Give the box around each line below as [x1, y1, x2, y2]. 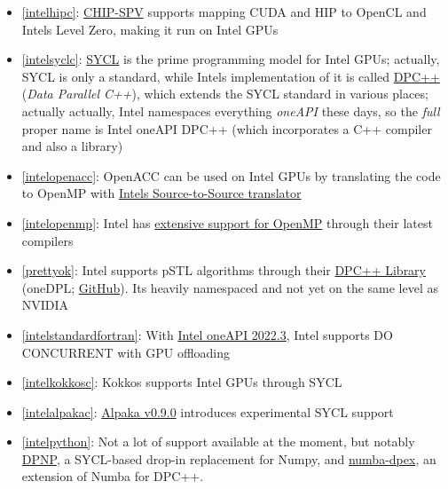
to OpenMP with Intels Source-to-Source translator [21, 184, 302, 202]
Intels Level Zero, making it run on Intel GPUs [21, 20, 279, 38]
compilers [21, 231, 74, 249]
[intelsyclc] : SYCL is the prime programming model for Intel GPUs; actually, [21, 50, 440, 68]
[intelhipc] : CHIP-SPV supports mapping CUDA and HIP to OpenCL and [21, 3, 427, 20]
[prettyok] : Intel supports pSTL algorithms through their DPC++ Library [21, 261, 426, 280]
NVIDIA [21, 296, 69, 314]
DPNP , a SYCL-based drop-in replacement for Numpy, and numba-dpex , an [21, 449, 436, 468]
